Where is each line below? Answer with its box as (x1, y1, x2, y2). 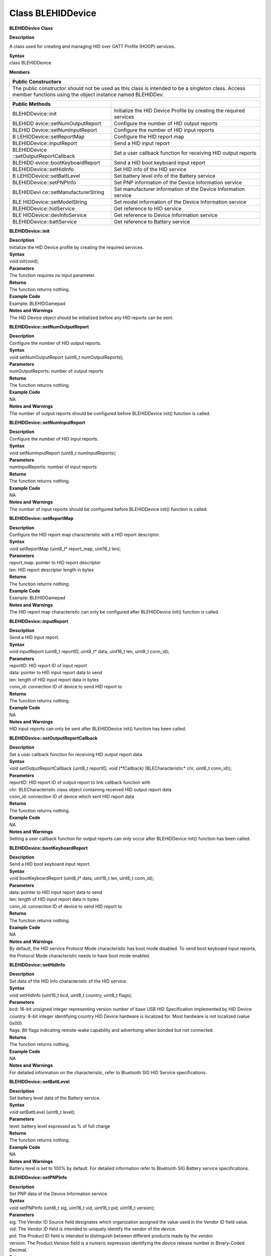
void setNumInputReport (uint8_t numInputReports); (9, 450, 116, 456)
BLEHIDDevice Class (9, 25, 53, 31)
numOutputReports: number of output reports (9, 368, 104, 374)
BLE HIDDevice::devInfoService (12, 212, 87, 219)
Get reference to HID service (113, 205, 182, 212)
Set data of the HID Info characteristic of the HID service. (9, 978, 127, 984)
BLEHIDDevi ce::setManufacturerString (12, 188, 104, 195)
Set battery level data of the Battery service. (9, 1095, 101, 1101)
